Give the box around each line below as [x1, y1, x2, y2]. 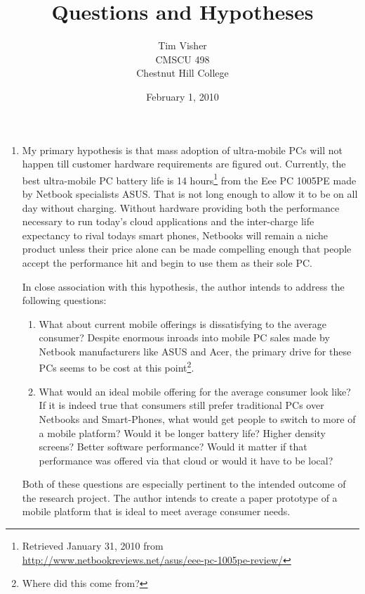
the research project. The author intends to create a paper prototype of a [22, 490, 338, 505]
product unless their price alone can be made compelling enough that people [22, 241, 352, 256]
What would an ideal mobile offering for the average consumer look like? [39, 384, 351, 398]
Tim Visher [158, 38, 207, 53]
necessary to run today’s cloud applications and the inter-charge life [22, 214, 314, 229]
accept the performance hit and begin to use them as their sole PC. [22, 255, 312, 270]
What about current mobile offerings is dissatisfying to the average [39, 316, 326, 331]
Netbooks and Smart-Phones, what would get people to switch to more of [39, 411, 356, 426]
